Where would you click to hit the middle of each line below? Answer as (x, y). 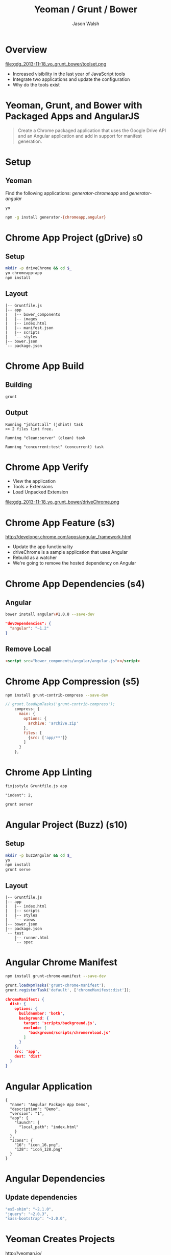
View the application (34, 481)
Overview (26, 49)
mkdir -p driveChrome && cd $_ (39, 268)
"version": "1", (27, 1113)
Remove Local (28, 649)
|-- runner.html (32, 938)
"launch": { (27, 1122)
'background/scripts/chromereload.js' (69, 1032)
